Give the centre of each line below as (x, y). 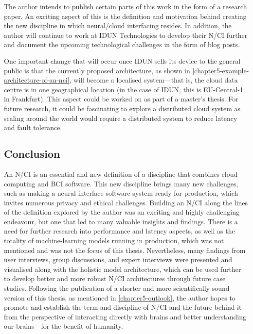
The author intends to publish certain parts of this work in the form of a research (126, 6)
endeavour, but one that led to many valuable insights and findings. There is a (121, 221)
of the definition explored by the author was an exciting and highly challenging (122, 212)
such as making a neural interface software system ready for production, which (121, 193)
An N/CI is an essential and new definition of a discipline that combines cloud (121, 174)
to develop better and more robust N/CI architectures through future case (115, 278)
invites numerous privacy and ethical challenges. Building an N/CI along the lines (126, 202)
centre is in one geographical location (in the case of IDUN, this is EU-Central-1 (124, 89)
